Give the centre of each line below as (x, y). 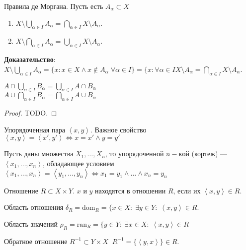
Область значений (31, 223)
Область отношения (34, 207)
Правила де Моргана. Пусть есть (54, 6)
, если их (187, 190)
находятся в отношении (130, 190)
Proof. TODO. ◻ (31, 113)
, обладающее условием (78, 163)
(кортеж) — (209, 154)
